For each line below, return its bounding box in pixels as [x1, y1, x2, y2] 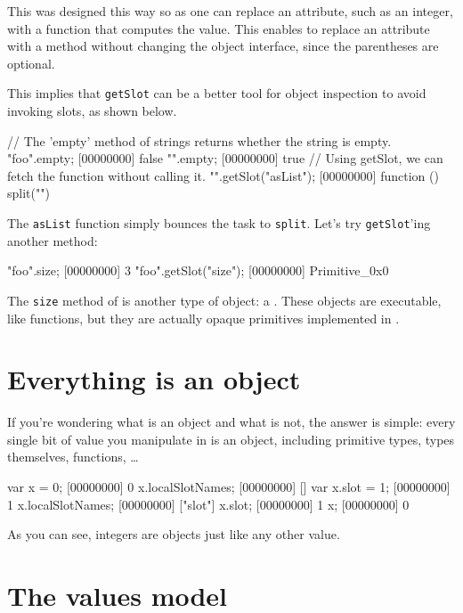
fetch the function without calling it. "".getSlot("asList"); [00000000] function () [7, 166, 439, 184]
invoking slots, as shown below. [7, 102, 177, 120]
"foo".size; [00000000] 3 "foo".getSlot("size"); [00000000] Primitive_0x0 [7, 261, 389, 280]
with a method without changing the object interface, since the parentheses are [7, 37, 439, 55]
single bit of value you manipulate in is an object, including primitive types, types [7, 429, 455, 448]
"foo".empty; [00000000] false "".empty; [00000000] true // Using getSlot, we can [7, 149, 443, 168]
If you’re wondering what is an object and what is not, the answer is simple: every [7, 413, 456, 431]
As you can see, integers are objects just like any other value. [7, 525, 340, 544]
